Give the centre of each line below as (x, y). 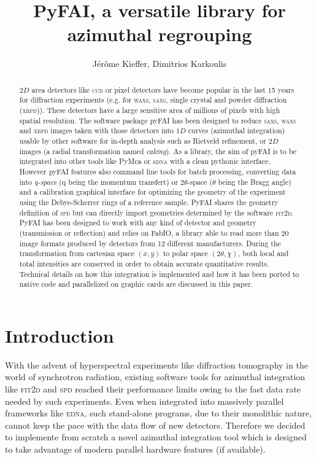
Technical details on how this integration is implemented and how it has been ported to (159, 274)
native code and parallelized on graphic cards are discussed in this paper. (136, 284)
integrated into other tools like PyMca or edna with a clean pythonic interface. (145, 161)
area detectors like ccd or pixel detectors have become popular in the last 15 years (163, 89)
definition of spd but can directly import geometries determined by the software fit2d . (156, 212)
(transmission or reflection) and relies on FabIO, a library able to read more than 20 (154, 232)
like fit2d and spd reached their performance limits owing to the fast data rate (153, 388)
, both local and (263, 253)
